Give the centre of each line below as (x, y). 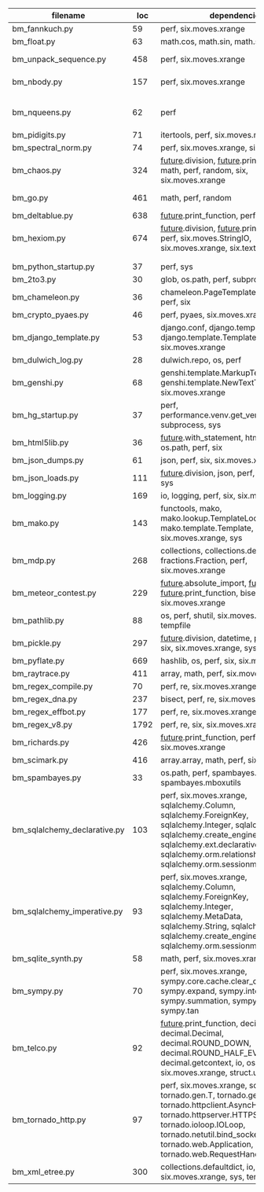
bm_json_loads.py (46, 478)
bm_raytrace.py (41, 673)
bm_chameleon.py (46, 297)
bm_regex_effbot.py (49, 712)
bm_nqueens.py (42, 112)
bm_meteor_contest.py (54, 593)
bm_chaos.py (37, 170)
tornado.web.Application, (207, 1144)
